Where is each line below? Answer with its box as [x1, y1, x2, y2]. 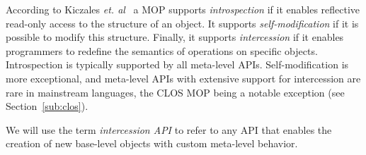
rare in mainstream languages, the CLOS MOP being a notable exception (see [6, 85, 345, 99]
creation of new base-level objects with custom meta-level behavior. [6, 136, 298, 151]
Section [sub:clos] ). [6, 99, 88, 113]
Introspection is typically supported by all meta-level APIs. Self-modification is [6, 57, 349, 72]
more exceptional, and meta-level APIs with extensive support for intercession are [6, 70, 361, 85]
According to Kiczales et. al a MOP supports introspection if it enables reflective [6, 2, 360, 16]
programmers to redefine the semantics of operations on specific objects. [6, 43, 318, 58]
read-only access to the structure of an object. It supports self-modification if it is [6, 15, 359, 30]
